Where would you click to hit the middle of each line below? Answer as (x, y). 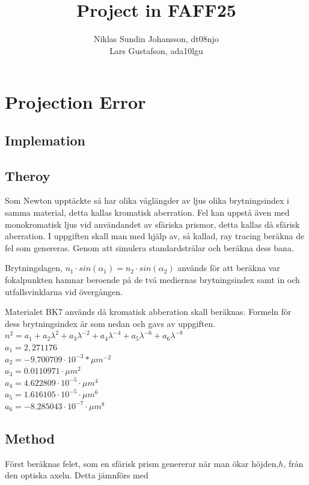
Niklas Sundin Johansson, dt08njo (156, 39)
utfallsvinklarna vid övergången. (64, 291)
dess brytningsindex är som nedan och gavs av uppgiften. (110, 323)
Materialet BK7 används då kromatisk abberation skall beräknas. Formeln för (148, 312)
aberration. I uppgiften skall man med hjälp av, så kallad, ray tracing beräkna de (155, 236)
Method (30, 438)
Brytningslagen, (34, 268)
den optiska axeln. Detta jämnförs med (77, 475)
